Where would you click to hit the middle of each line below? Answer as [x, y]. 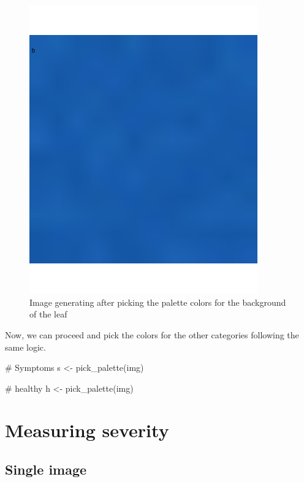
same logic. [25, 347]
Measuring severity [87, 430]
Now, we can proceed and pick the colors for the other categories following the [152, 334]
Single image [46, 469]
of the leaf [48, 314]
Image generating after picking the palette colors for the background [158, 302]
